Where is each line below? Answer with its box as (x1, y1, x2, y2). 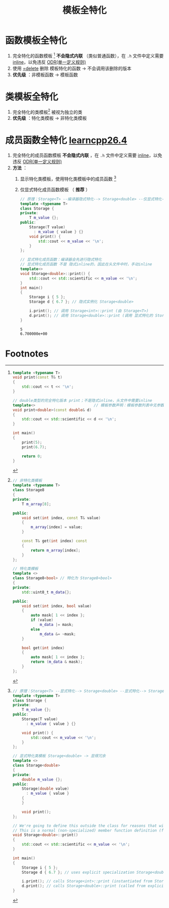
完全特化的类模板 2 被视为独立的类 (12, 108, 82, 115)
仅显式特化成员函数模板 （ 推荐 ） (20, 186, 91, 192)
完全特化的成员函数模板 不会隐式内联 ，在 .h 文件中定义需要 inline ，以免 (12, 152, 162, 159)
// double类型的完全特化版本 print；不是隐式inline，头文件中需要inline (12, 398, 152, 403)
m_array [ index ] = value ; (31, 525, 83, 530)
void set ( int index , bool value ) (22, 603, 92, 608)
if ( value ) (31, 617, 54, 622)
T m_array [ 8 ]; (22, 502, 51, 507)
